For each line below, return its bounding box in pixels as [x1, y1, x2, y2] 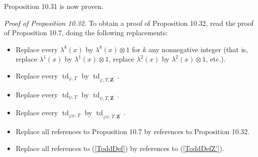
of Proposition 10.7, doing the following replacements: [4, 27, 168, 38]
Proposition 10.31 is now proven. [4, 1, 103, 11]
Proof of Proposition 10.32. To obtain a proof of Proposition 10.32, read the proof [4, 17, 254, 28]
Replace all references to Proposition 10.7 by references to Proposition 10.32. [15, 126, 250, 137]
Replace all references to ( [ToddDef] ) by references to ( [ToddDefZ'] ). [15, 143, 224, 153]
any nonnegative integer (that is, [148, 44, 248, 54]
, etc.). [206, 54, 226, 64]
